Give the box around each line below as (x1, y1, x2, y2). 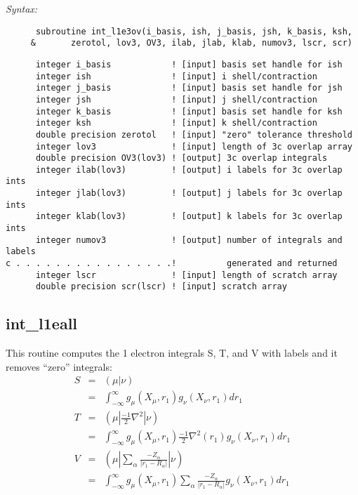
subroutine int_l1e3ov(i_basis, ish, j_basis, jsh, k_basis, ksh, (35, 26, 352, 37)
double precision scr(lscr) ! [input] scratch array (35, 282, 287, 292)
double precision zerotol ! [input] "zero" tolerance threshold (35, 129, 352, 140)
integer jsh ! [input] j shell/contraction (35, 94, 317, 105)
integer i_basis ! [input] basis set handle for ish (35, 59, 343, 70)
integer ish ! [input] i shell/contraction (35, 71, 317, 81)
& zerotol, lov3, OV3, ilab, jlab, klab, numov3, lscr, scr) (30, 38, 352, 48)
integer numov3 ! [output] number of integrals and (35, 235, 343, 245)
